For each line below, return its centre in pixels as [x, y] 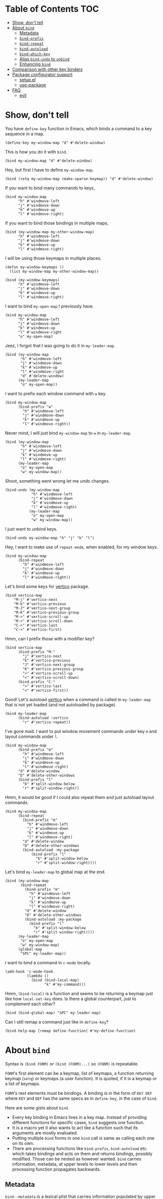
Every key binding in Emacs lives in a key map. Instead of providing [79, 1117]
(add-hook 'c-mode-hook [29, 972]
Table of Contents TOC [52, 9]
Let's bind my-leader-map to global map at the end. [55, 872]
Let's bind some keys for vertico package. [47, 586]
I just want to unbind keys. [31, 529]
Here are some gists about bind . [37, 1108]
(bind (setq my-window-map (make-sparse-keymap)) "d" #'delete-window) [79, 179]
